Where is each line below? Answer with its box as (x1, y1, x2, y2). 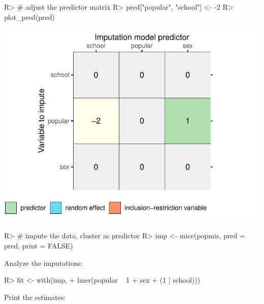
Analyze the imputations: (4, 257, 83, 268)
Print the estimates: (4, 291, 66, 302)
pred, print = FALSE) (4, 240, 73, 251)
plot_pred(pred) (4, 11, 55, 22)
